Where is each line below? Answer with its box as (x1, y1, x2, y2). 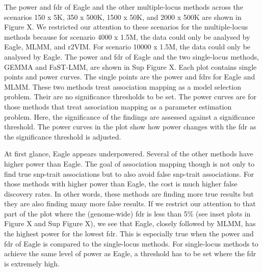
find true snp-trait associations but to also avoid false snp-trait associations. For (4, 168, 254, 179)
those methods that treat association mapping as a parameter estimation (4, 101, 232, 112)
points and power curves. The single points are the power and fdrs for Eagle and (4, 71, 255, 82)
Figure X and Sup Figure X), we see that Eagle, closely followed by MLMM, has (4, 218, 256, 229)
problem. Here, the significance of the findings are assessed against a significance (4, 111, 255, 122)
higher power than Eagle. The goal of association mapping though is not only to (4, 158, 255, 169)
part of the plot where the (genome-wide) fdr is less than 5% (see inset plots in (4, 208, 251, 219)
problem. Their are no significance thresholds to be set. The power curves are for (4, 91, 256, 102)
